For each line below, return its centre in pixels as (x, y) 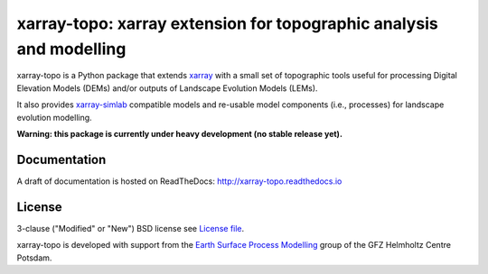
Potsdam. (34, 258)
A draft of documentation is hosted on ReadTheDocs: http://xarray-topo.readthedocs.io (179, 181)
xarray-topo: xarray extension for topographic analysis (227, 23)
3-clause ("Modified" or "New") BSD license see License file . (131, 228)
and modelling (71, 49)
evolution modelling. (54, 117)
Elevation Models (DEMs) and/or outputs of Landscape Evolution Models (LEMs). (167, 88)
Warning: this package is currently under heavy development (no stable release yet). (180, 133)
